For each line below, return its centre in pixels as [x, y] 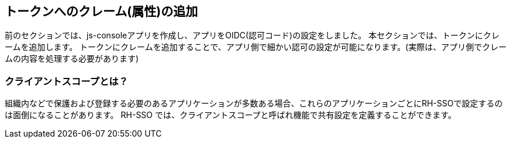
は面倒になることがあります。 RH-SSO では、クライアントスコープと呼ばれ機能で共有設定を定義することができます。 [231, 115]
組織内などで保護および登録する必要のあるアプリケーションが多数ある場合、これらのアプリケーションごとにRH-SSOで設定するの [254, 103]
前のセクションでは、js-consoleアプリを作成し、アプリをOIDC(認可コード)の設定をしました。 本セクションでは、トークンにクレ [252, 35]
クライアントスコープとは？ [67, 81]
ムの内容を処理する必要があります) [72, 59]
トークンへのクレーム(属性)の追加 [101, 11]
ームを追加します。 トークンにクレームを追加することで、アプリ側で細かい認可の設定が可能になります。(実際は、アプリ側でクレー [256, 47]
